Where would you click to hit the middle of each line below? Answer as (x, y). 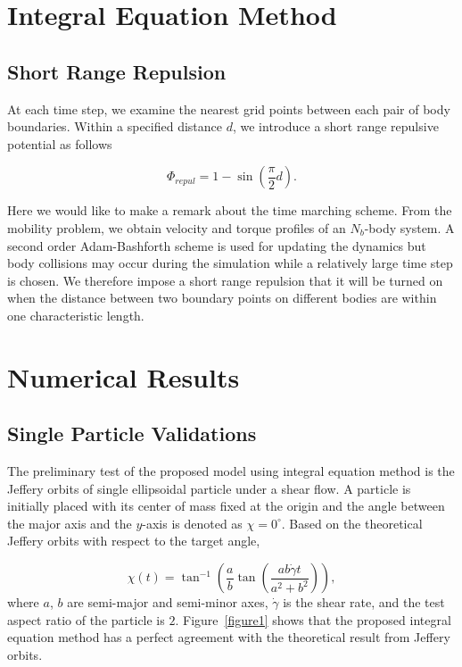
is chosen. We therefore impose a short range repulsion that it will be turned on (225, 280)
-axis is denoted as (192, 523)
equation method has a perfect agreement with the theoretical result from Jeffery (229, 637)
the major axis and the (70, 523)
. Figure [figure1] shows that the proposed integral (313, 619)
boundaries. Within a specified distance (115, 126)
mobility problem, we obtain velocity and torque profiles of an (177, 227)
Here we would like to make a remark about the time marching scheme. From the (230, 210)
